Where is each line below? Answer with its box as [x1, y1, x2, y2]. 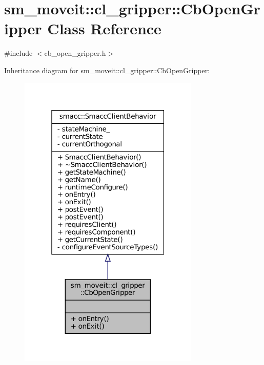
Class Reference [47, 18, 161, 39]
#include [4, 48, 33, 58]
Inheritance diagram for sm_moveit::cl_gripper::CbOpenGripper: [4, 65, 210, 75]
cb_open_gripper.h [44, 48, 106, 58]
